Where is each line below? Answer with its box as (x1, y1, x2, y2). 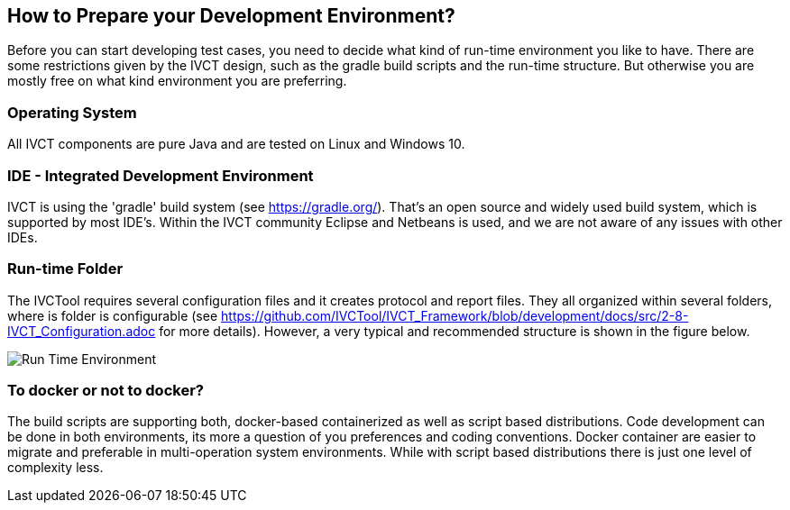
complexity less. (7, 460, 104, 476)
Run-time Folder (7, 260, 124, 278)
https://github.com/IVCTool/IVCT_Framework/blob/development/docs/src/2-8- (221, 307, 689, 323)
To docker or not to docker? (7, 381, 204, 400)
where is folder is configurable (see (7, 307, 218, 323)
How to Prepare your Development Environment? (7, 5, 455, 27)
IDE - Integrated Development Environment (7, 166, 314, 185)
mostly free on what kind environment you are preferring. (7, 73, 347, 89)
